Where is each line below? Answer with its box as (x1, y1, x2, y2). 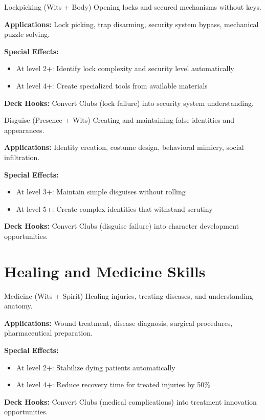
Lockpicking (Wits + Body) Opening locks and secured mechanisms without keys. (4, 2, 261, 12)
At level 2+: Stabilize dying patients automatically (16, 362, 175, 372)
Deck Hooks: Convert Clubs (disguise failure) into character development (4, 220, 239, 231)
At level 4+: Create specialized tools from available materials (16, 80, 208, 91)
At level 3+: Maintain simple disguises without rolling (16, 186, 186, 197)
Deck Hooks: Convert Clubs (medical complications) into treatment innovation (4, 396, 257, 407)
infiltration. (4, 151, 40, 162)
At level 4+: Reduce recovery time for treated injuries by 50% (16, 379, 210, 390)
